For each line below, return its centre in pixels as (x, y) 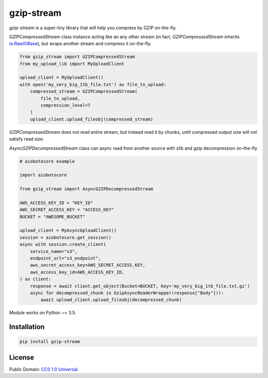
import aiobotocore (43, 175)
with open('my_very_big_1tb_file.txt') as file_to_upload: (93, 84)
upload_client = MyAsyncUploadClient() (68, 231)
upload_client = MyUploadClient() (62, 78)
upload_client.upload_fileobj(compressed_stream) (92, 119)
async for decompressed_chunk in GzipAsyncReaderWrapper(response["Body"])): (127, 293)
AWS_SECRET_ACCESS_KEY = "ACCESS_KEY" (67, 210)
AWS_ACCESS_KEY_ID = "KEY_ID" (56, 203)
